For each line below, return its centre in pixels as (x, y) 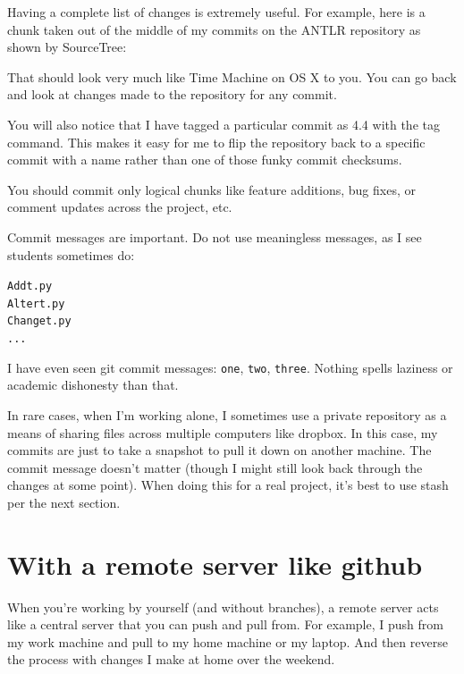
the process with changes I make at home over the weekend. (171, 659)
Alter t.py (36, 303)
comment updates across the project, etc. (120, 207)
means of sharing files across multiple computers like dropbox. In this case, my (223, 432)
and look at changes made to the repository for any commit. (172, 94)
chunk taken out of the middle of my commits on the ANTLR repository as (214, 29)
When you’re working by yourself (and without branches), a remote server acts (223, 607)
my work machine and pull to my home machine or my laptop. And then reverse (228, 641)
